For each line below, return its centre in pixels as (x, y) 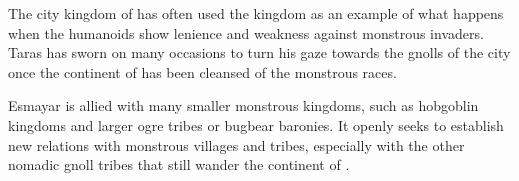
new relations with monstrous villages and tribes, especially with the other (236, 144)
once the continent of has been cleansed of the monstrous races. (202, 71)
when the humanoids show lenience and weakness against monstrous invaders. (246, 32)
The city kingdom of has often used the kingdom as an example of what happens (256, 13)
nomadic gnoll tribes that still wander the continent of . (179, 164)
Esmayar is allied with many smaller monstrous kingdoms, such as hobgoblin (243, 105)
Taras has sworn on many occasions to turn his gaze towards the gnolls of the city (259, 52)
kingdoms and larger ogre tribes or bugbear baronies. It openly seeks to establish (256, 124)
